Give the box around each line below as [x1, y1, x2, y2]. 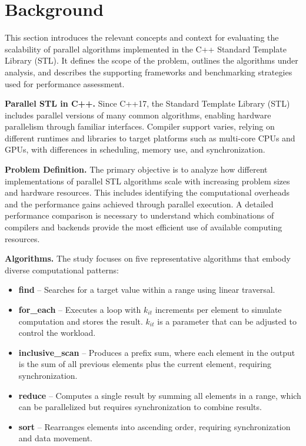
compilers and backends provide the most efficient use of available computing [5, 221, 282, 233]
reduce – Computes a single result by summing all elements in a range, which [18, 389, 301, 401]
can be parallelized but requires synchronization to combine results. [18, 401, 262, 413]
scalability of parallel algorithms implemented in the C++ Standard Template [5, 42, 287, 55]
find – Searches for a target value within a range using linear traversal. [18, 283, 275, 296]
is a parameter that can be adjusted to [157, 315, 297, 327]
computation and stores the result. [18, 315, 143, 327]
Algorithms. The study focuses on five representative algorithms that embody [5, 252, 291, 265]
